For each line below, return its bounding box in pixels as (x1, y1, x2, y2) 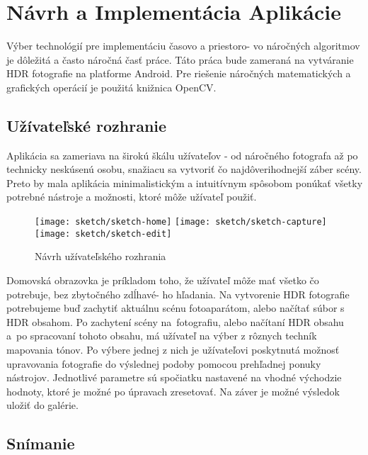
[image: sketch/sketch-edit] (35, 228, 172, 239)
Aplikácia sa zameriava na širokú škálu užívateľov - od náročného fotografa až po (6, 147, 358, 162)
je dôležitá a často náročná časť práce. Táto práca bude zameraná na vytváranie (6, 52, 354, 67)
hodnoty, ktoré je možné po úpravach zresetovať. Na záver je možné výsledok (6, 383, 340, 398)
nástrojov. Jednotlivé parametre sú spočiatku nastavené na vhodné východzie (6, 370, 342, 385)
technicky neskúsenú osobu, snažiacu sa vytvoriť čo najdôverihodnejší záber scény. (6, 162, 362, 176)
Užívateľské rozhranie (6, 114, 167, 136)
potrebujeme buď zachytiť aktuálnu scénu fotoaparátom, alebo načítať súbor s (6, 300, 345, 315)
